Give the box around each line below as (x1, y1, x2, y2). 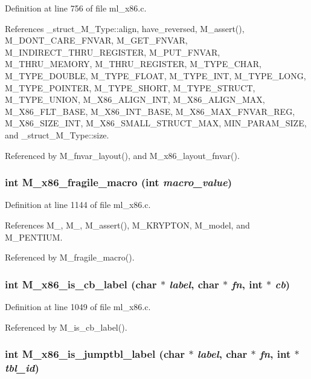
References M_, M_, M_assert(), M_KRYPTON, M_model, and (5, 218, 250, 231)
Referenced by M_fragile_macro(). (5, 251, 135, 264)
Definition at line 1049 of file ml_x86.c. (5, 300, 151, 313)
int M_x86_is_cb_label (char (5, 276, 157, 291)
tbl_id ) (5, 360, 39, 375)
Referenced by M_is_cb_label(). (5, 320, 127, 333)
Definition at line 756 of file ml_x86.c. (5, 2, 147, 14)
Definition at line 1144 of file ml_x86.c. (5, 198, 151, 211)
